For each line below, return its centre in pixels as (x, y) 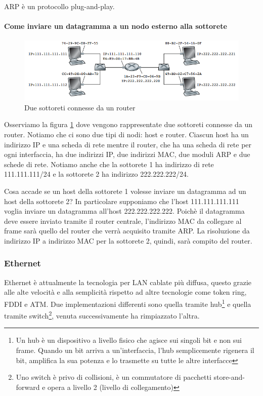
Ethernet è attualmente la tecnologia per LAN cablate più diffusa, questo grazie (128, 282)
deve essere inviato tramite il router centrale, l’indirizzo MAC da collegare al (123, 221)
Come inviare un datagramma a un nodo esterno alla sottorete (116, 26)
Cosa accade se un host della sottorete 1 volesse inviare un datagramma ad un (125, 191)
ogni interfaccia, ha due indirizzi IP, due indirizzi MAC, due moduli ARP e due (127, 154)
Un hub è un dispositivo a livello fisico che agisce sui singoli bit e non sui (129, 340)
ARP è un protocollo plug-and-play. (59, 6)
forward (28, 387)
